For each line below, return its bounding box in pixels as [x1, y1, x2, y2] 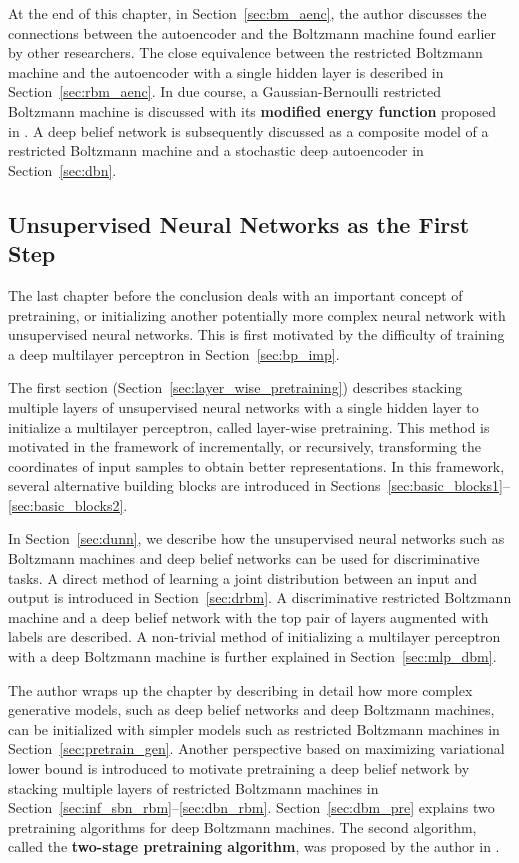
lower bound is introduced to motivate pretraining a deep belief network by [8, 758, 470, 778]
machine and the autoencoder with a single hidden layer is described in [8, 61, 444, 82]
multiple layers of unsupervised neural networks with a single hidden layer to [8, 396, 479, 417]
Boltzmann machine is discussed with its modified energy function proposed [8, 100, 497, 121]
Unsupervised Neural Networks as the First [8, 208, 470, 239]
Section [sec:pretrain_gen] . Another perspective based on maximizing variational [8, 738, 505, 759]
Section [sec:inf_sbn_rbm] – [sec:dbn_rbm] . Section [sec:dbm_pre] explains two [8, 797, 495, 818]
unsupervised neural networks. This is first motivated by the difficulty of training [8, 324, 505, 345]
